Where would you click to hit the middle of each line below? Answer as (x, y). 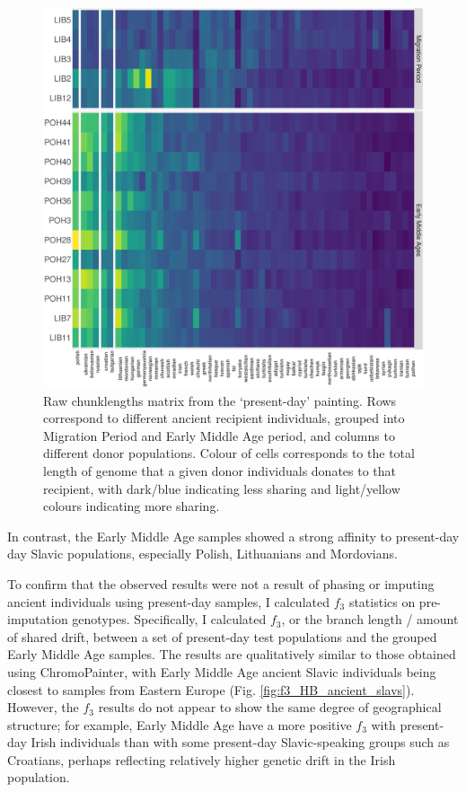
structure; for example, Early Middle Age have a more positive (180, 724)
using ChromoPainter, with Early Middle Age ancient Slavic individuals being (222, 671)
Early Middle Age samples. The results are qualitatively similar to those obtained (232, 654)
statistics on (382, 601)
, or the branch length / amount (370, 619)
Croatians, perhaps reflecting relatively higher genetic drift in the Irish (202, 759)
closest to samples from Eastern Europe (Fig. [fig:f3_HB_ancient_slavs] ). (211, 689)
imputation (38, 619)
